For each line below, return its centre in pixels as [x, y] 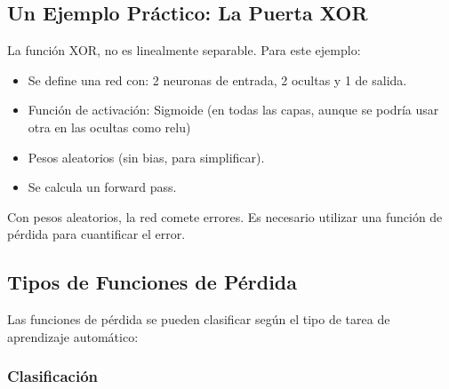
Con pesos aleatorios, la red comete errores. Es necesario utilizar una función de [225, 216]
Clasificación [53, 376]
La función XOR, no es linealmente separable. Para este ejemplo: [184, 50]
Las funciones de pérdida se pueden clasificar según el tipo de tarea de [199, 319]
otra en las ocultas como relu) [109, 127]
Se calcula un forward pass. [102, 187]
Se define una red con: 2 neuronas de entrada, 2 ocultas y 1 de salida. [217, 79]
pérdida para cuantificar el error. [96, 234]
